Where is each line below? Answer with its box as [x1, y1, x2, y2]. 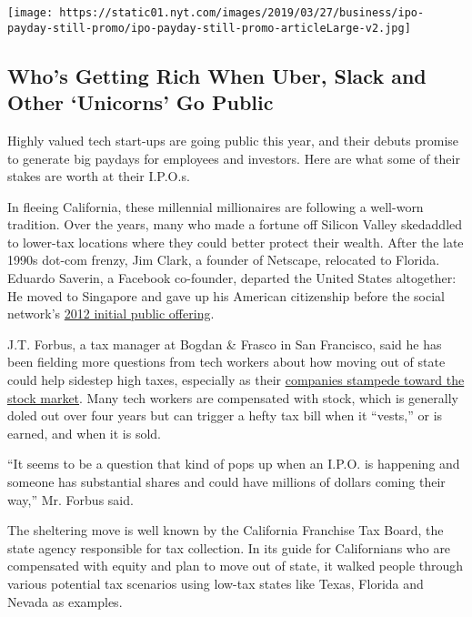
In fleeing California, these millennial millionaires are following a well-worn [7, 197, 424, 216]
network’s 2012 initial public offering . [7, 304, 215, 323]
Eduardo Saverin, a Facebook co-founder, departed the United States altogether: [7, 268, 457, 288]
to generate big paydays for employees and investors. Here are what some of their [7, 148, 460, 167]
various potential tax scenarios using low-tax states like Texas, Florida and [7, 573, 424, 592]
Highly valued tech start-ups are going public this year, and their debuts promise [7, 130, 459, 149]
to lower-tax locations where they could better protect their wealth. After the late [7, 232, 464, 251]
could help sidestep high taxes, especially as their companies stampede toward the [7, 370, 465, 389]
